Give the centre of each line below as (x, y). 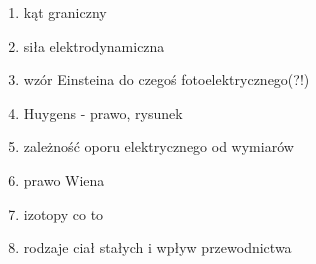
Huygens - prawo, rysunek (103, 112)
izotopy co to (63, 213)
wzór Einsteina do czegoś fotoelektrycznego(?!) (166, 79)
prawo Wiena (64, 179)
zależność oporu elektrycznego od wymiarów (158, 146)
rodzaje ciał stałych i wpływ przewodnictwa (157, 247)
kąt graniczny (65, 12)
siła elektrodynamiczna (94, 45)
